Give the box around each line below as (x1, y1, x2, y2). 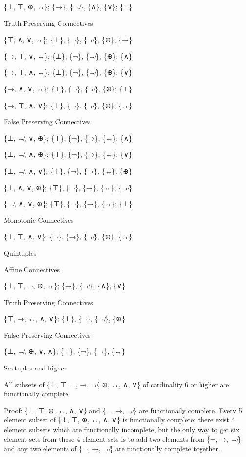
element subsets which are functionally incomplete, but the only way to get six (4, 424, 240, 435)
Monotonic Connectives (4, 215, 74, 225)
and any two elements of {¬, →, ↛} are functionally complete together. (4, 443, 220, 454)
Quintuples (4, 247, 37, 258)
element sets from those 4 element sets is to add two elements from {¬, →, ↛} (4, 434, 241, 444)
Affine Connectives (4, 264, 60, 274)
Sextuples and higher (4, 363, 67, 373)
